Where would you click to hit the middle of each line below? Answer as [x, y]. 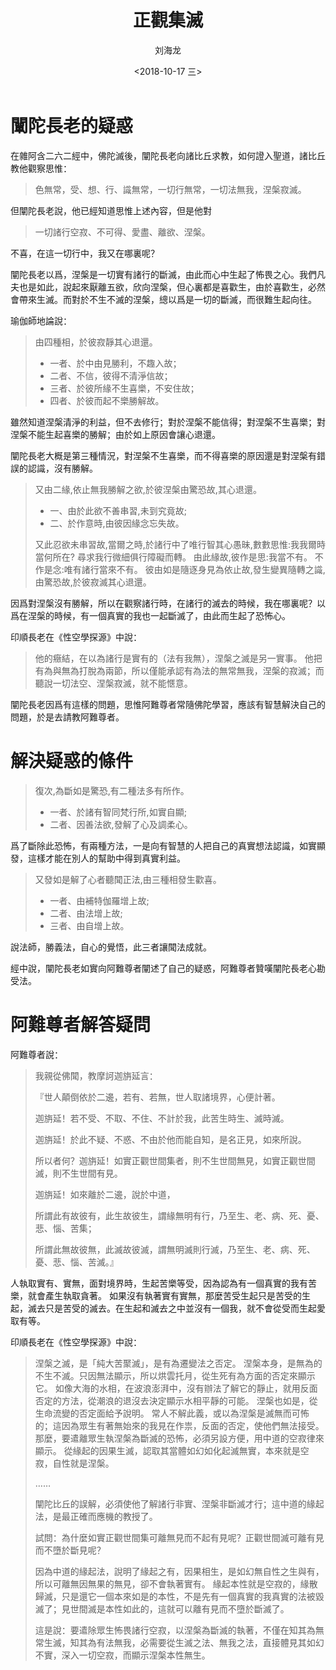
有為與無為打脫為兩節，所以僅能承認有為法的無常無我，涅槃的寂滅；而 [179, 670]
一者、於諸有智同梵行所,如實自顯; [118, 812]
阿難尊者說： [36, 1054]
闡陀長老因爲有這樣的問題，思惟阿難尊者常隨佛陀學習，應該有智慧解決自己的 [168, 704]
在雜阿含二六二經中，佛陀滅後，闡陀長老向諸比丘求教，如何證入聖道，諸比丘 [168, 155]
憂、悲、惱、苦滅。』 [76, 1262]
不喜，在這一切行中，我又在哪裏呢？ [85, 253]
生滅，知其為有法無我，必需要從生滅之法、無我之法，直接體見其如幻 [184, 1642]
